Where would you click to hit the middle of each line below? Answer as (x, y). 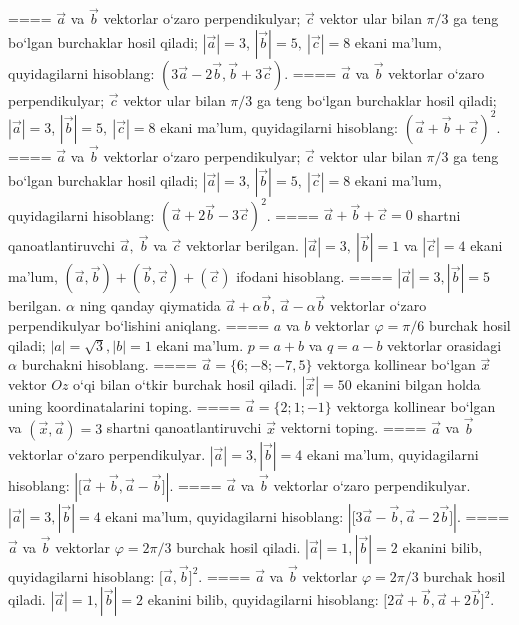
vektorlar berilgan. (242, 245)
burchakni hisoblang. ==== (109, 364)
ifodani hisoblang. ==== (314, 276)
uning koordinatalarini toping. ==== (124, 405)
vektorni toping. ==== (353, 427)
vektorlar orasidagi (444, 344)
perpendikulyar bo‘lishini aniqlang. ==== (139, 325)
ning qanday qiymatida (150, 305)
